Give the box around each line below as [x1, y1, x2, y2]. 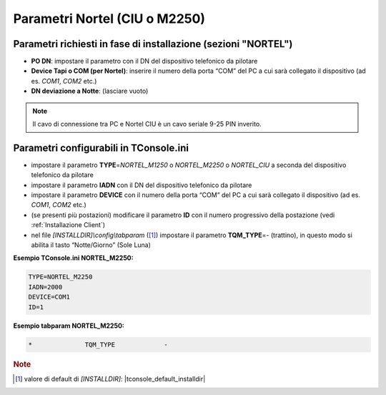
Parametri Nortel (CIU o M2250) [13, 11, 206, 26]
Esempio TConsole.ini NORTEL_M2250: [13, 254, 134, 262]
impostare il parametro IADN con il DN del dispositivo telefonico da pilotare [31, 181, 252, 189]
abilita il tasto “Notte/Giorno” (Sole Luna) [31, 241, 152, 249]
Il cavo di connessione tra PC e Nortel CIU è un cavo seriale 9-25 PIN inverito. [32, 120, 262, 129]
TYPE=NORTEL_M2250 [28, 273, 93, 281]
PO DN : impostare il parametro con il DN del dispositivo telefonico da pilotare [31, 57, 258, 66]
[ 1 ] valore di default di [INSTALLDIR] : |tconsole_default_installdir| [15, 374, 206, 383]
